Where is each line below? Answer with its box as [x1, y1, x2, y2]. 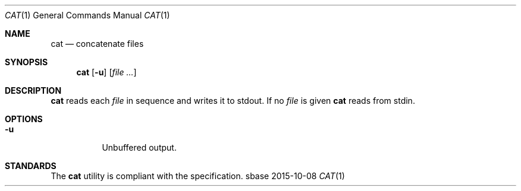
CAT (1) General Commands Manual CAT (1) [5, 10, 170, 20]
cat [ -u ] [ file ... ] [76, 67, 137, 77]
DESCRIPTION [5, 85, 62, 95]
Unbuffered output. [102, 142, 177, 152]
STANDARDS [5, 161, 57, 171]
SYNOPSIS [5, 57, 48, 67]
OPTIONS [5, 114, 43, 124]
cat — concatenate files [51, 39, 144, 49]
